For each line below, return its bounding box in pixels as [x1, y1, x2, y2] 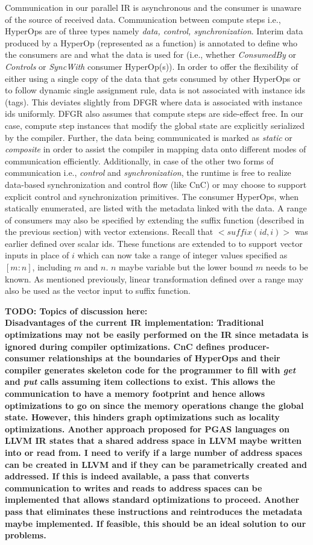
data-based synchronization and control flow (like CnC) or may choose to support [5, 178, 307, 190]
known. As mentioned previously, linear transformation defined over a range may [5, 272, 303, 285]
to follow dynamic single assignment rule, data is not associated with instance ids [5, 84, 306, 96]
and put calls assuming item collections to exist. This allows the [5, 375, 276, 388]
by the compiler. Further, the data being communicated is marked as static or [5, 131, 292, 143]
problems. [5, 529, 46, 541]
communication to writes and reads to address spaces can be [5, 481, 262, 494]
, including [32, 261, 72, 273]
